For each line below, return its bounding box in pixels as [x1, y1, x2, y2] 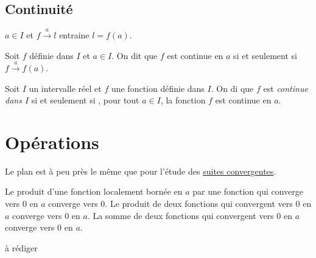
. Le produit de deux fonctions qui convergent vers [105, 197, 293, 210]
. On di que [211, 82, 254, 94]
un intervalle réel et [29, 82, 102, 94]
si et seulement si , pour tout [31, 94, 139, 106]
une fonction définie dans [111, 82, 205, 94]
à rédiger [5, 241, 38, 254]
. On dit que [111, 49, 158, 61]
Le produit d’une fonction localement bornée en [5, 185, 183, 198]
